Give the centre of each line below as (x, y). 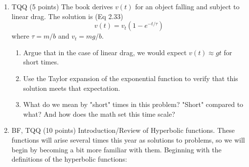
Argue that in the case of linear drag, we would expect (105, 52)
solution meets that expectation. (72, 88)
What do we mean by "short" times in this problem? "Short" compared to (133, 104)
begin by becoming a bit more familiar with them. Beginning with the (116, 149)
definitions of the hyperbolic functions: (69, 159)
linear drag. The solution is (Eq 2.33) (67, 16)
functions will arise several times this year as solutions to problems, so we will (128, 139)
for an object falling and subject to (187, 6)
